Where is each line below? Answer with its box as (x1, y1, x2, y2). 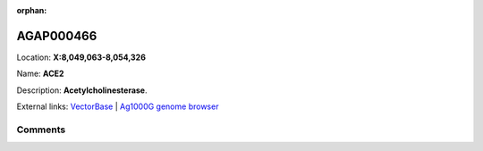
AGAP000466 (16, 28, 97, 44)
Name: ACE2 (16, 68, 64, 80)
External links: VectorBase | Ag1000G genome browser (16, 101, 219, 112)
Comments (16, 123, 66, 136)
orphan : (16, 5, 47, 15)
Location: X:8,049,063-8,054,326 (16, 52, 147, 63)
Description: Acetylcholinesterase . (16, 85, 148, 96)
